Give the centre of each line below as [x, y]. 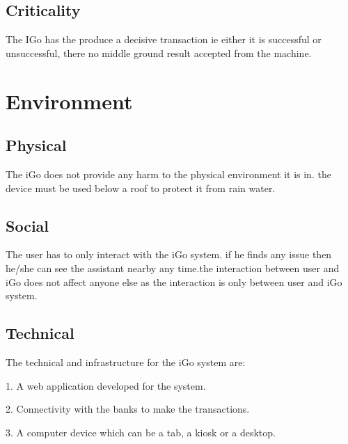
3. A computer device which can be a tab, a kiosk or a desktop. [141, 432]
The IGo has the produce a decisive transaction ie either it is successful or [164, 39]
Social [27, 225]
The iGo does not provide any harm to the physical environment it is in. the [168, 174]
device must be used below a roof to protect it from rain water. [141, 188]
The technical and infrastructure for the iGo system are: [126, 362]
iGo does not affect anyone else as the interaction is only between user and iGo [174, 282]
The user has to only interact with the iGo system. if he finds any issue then [169, 254]
